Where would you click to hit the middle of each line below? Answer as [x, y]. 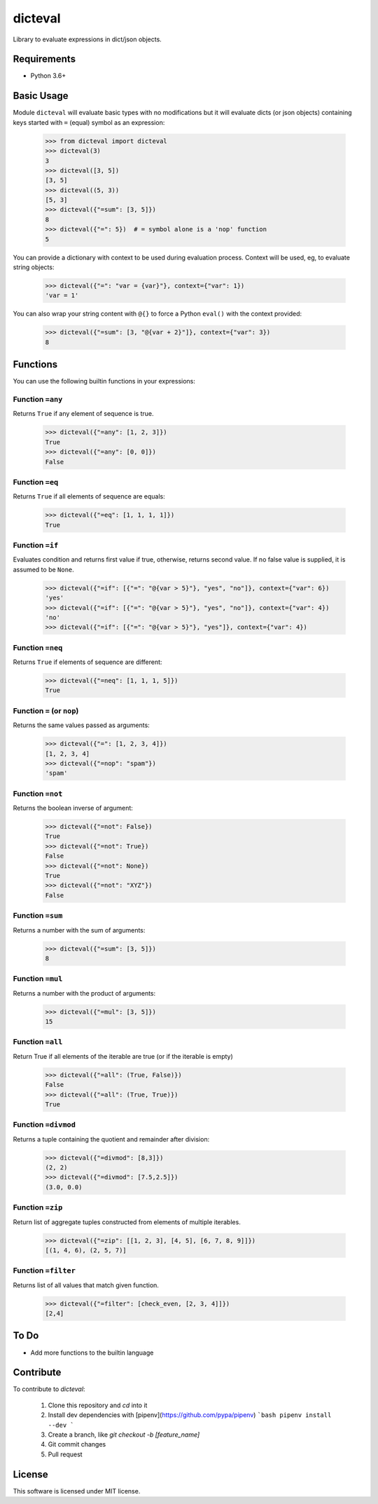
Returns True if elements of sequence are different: [87, 662]
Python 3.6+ [48, 76]
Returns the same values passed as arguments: [81, 725]
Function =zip [38, 1207]
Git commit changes [77, 1444]
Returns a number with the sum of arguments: [79, 930]
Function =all [38, 1042]
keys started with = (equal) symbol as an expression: [89, 122]
